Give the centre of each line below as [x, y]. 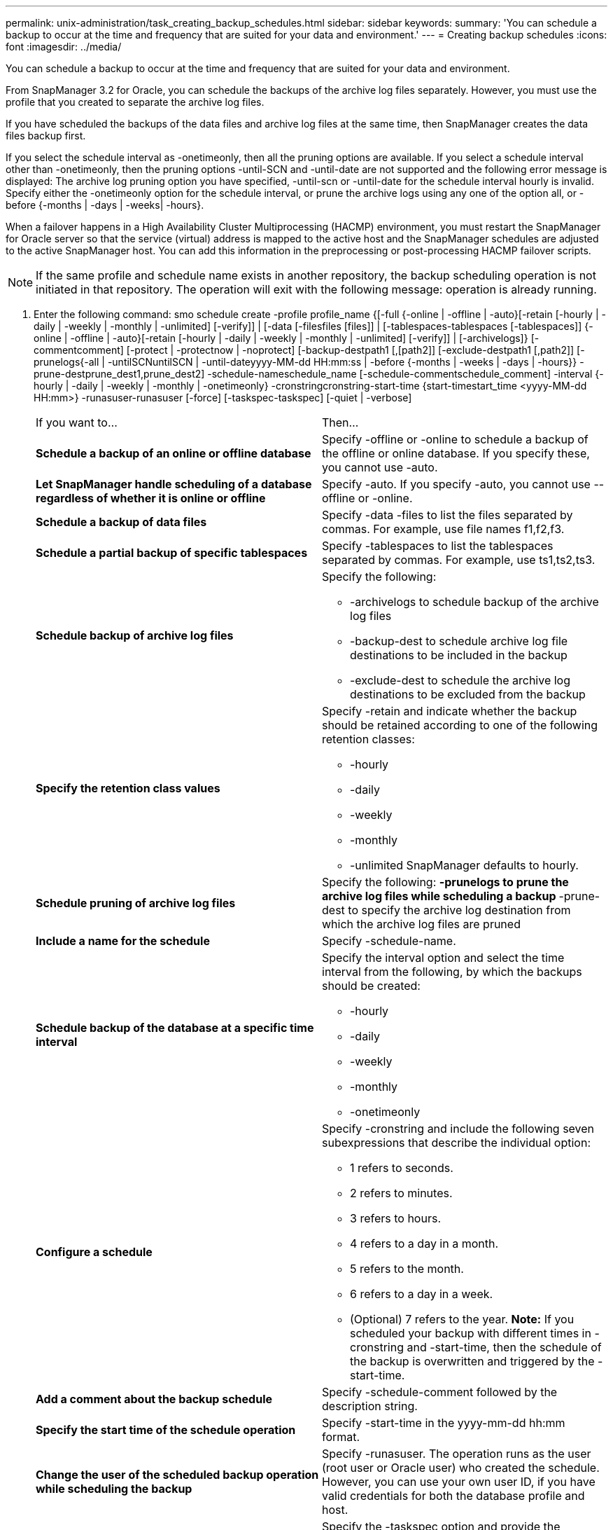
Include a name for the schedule [123, 941]
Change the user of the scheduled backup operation [177, 1475]
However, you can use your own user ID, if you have [459, 1482]
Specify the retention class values [128, 788]
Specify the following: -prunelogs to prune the [445, 882]
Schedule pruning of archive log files [136, 903]
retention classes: [368, 739]
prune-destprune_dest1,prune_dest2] [119, 374]
